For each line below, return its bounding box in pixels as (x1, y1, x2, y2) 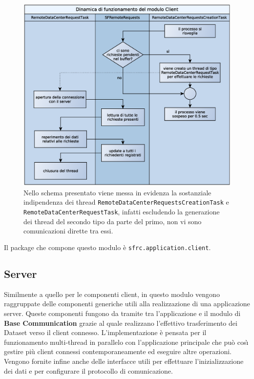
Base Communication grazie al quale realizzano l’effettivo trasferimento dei (4, 317, 237, 328)
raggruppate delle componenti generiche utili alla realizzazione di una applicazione (4, 298, 250, 309)
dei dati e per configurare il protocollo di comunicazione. (4, 365, 173, 376)
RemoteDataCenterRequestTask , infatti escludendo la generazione (23, 207, 220, 217)
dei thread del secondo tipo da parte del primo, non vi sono (23, 216, 202, 226)
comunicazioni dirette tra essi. (23, 226, 113, 236)
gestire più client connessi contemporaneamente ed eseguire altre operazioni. (4, 346, 232, 357)
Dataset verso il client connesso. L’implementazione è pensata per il (4, 327, 207, 337)
